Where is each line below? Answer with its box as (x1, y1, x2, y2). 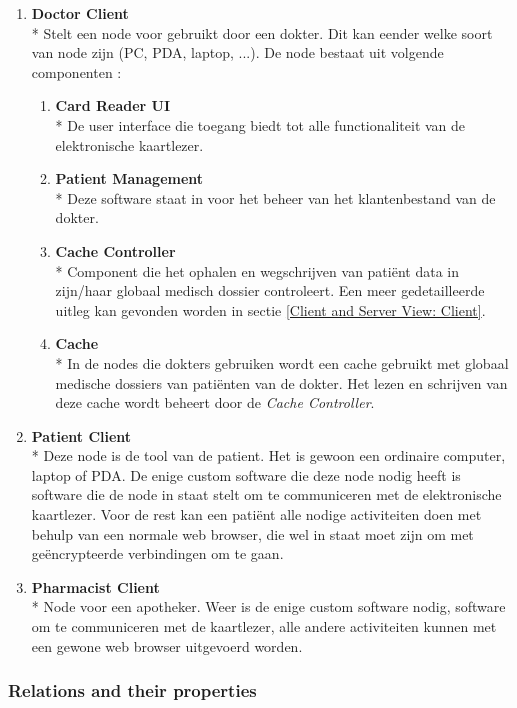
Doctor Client (31, 3, 129, 23)
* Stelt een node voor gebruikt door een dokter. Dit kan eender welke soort (31, 22, 493, 43)
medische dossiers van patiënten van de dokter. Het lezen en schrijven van (55, 372, 508, 393)
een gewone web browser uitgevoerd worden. (31, 635, 303, 656)
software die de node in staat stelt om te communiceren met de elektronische (31, 484, 502, 505)
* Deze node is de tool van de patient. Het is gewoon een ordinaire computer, (31, 445, 506, 466)
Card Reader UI (55, 95, 171, 116)
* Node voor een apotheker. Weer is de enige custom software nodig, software (31, 596, 506, 617)
